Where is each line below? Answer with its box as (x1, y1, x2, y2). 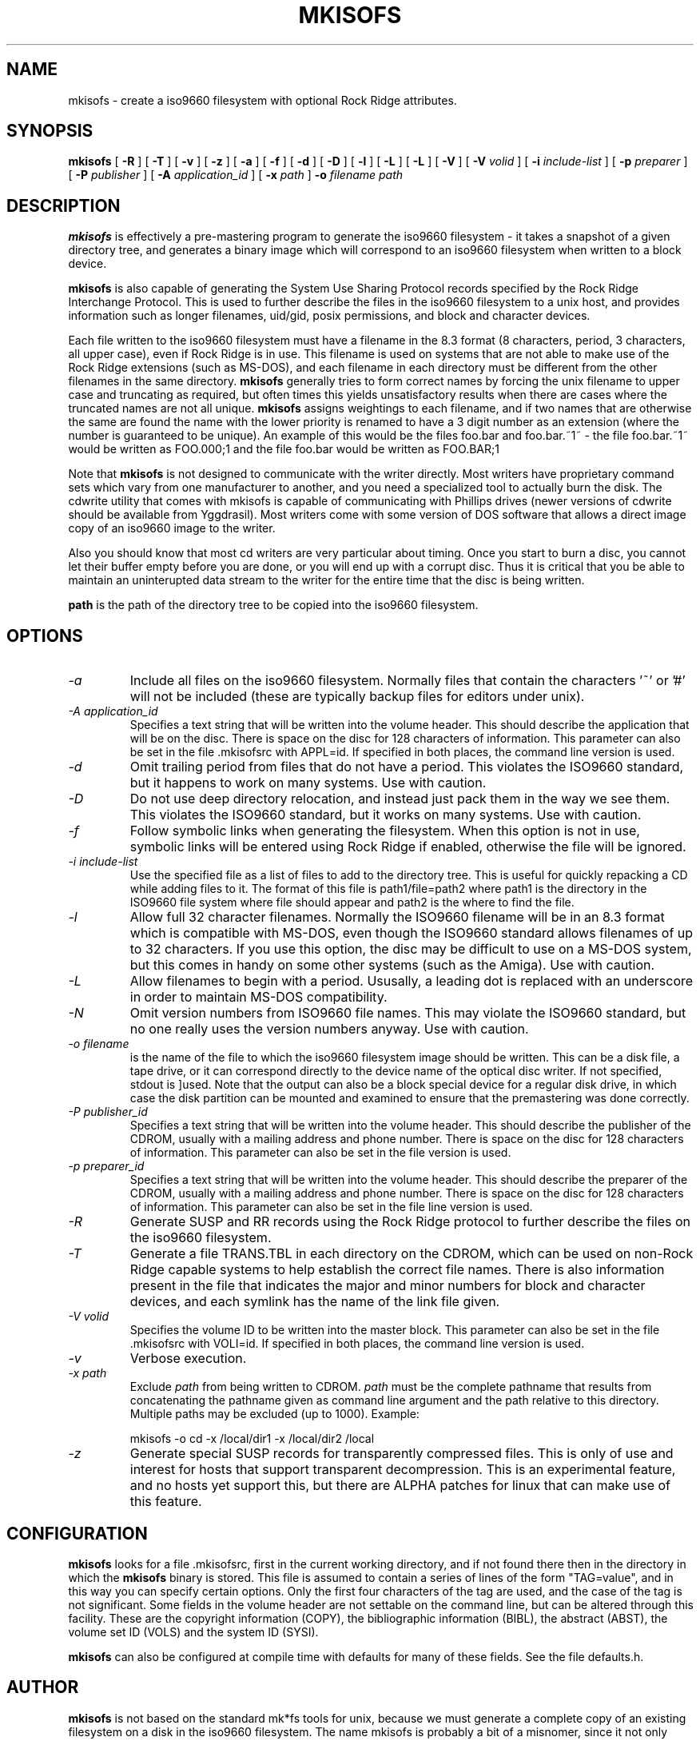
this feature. (129, 1493, 202, 1510)
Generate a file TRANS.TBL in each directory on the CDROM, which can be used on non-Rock (129, 1245, 694, 1262)
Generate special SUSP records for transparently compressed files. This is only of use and (129, 1445, 674, 1462)
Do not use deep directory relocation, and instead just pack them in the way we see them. (129, 791, 670, 807)
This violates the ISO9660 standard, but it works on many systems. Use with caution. (129, 807, 642, 823)
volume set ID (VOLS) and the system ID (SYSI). (68, 1624, 319, 1639)
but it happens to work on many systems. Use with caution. (129, 775, 487, 791)
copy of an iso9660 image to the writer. (68, 521, 276, 536)
